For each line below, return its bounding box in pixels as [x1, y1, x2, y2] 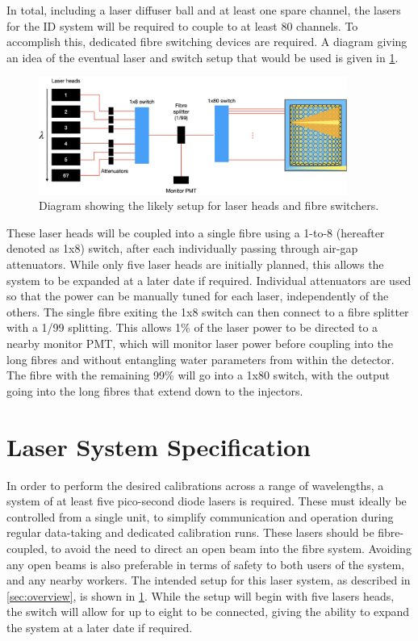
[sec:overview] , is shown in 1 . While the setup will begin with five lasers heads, [6, 587, 395, 604]
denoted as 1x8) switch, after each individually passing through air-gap [6, 240, 358, 257]
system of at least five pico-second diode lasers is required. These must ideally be [6, 492, 407, 509]
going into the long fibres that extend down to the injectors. [6, 382, 303, 399]
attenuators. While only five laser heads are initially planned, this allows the [6, 256, 384, 273]
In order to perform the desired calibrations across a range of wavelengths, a [6, 476, 384, 493]
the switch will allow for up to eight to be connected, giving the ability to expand [6, 603, 410, 620]
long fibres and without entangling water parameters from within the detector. [6, 350, 395, 367]
